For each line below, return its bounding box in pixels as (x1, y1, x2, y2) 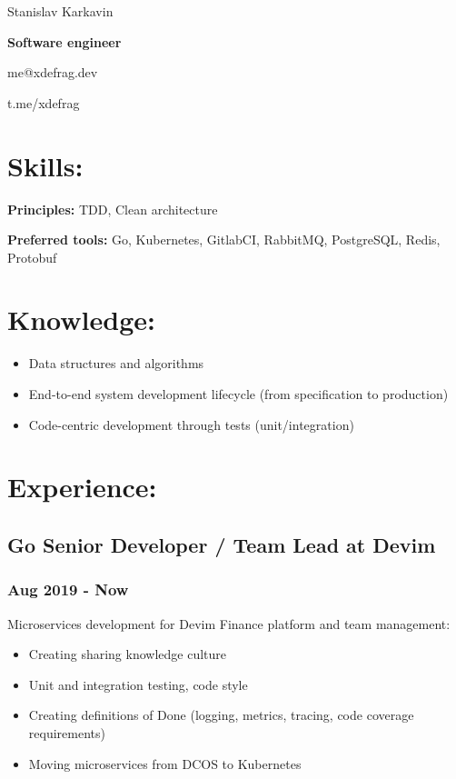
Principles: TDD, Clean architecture (7, 199, 218, 218)
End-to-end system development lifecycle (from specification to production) (28, 385, 449, 403)
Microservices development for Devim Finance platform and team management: (7, 614, 451, 633)
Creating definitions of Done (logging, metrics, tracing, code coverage (28, 705, 414, 724)
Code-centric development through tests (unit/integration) (28, 414, 354, 434)
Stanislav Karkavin (7, 2, 114, 20)
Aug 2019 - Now (7, 578, 129, 601)
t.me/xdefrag (7, 93, 80, 112)
